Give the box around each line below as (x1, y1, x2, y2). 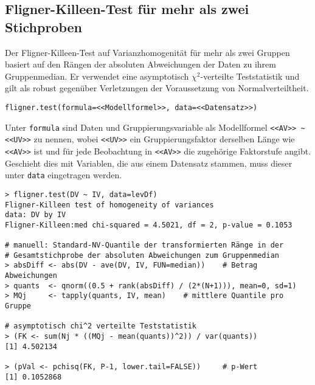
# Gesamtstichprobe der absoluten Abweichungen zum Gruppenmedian (5, 251, 280, 260)
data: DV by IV (5, 210, 66, 220)
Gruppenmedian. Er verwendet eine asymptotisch (5, 69, 189, 82)
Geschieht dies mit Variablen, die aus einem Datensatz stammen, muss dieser (5, 156, 292, 169)
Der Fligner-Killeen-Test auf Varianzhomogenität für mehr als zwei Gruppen (5, 46, 290, 58)
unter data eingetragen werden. (5, 168, 122, 181)
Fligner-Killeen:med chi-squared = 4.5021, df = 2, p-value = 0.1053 (5, 220, 292, 229)
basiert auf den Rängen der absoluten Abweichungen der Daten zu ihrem (5, 58, 276, 71)
